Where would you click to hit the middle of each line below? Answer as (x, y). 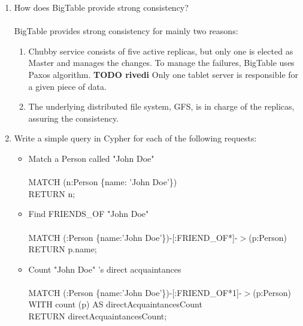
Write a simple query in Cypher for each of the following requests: (135, 138)
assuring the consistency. (74, 118)
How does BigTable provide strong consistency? (101, 7)
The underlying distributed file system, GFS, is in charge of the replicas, (161, 106)
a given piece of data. (67, 86)
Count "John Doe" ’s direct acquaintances (105, 269)
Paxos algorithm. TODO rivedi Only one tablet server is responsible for (163, 74)
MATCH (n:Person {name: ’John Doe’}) (103, 182)
